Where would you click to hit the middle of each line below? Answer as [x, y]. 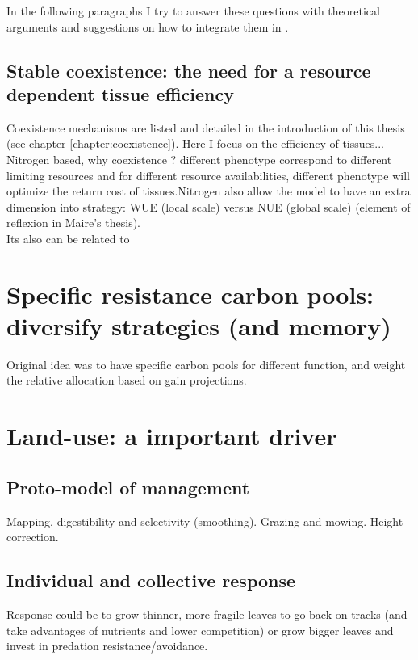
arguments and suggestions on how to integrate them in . [148, 26]
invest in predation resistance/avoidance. [107, 646]
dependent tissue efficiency [120, 93]
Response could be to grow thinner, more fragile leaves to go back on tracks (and [207, 614]
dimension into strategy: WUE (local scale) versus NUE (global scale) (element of [209, 206]
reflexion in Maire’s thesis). [73, 223]
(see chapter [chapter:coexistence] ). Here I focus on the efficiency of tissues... [195, 143]
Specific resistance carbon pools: [190, 294]
